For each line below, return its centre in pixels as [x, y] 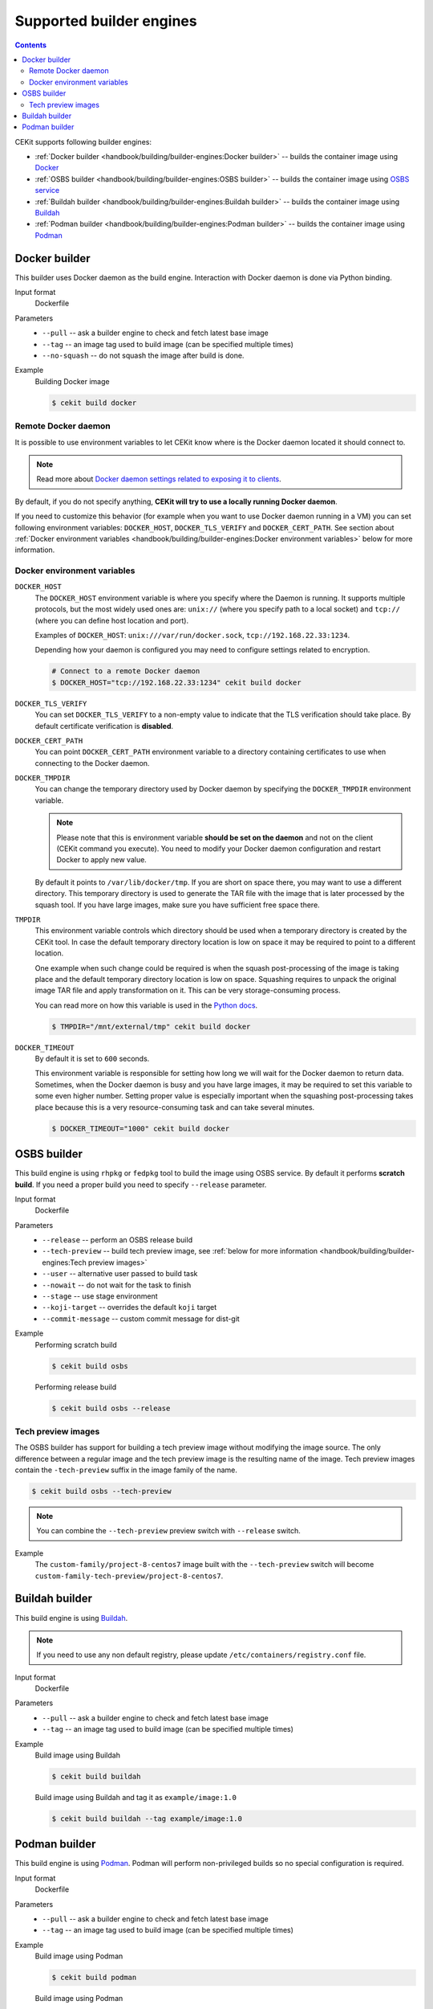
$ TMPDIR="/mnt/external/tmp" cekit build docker [151, 1026]
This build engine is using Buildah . [71, 1618]
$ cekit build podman [94, 1978]
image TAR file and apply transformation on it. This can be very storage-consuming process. [188, 990]
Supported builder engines [106, 21]
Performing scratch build [76, 1344]
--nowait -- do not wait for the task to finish [117, 1285]
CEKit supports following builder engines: [83, 141]
